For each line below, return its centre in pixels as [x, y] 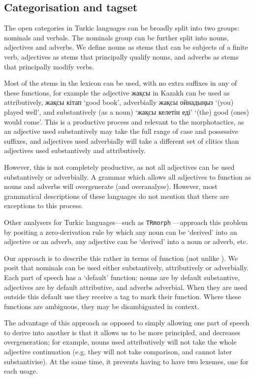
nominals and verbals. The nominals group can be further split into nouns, [116, 37]
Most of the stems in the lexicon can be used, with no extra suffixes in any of [120, 83]
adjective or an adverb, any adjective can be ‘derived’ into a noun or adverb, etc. [126, 241]
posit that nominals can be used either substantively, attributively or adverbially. [126, 268]
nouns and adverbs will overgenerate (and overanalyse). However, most [111, 186]
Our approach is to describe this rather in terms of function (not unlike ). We [121, 258]
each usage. [21, 371]
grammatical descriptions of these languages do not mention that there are [117, 196]
